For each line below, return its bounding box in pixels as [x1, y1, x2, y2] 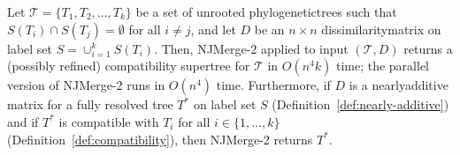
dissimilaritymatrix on [321, 19, 441, 38]
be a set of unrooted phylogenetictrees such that [135, 3, 397, 20]
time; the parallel [335, 56, 430, 75]
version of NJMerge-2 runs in [7, 76, 165, 94]
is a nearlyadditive [349, 76, 448, 94]
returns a [403, 39, 453, 57]
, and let [190, 19, 236, 38]
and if [7, 112, 39, 130]
